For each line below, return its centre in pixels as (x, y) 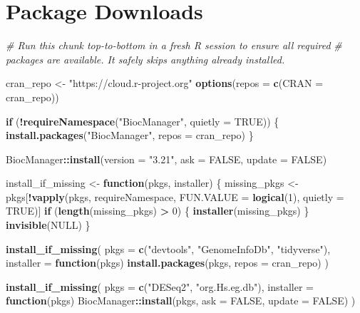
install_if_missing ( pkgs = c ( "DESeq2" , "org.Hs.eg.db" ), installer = (160, 286)
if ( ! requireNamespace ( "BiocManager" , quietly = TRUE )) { (143, 121)
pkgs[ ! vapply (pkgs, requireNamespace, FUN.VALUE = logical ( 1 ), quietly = (175, 196)
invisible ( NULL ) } (48, 225)
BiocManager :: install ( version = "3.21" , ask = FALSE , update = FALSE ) (166, 159)
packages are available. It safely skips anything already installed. (145, 59)
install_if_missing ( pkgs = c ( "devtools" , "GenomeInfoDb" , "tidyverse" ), (168, 248)
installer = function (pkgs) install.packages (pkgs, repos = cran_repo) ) (167, 263)
